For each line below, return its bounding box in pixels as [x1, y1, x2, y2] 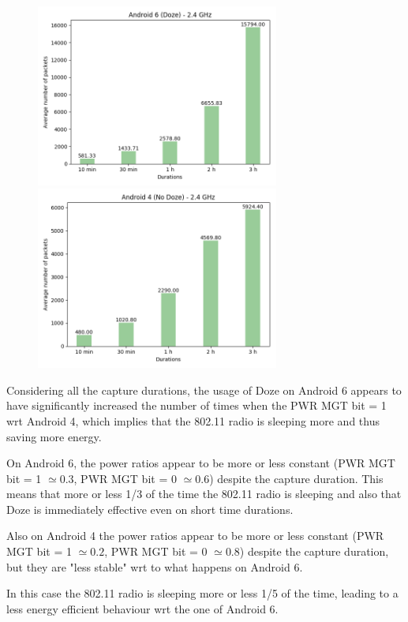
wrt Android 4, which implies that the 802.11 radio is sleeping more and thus [6, 412, 380, 429]
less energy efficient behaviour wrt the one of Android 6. [6, 600, 279, 616]
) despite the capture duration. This [209, 470, 384, 486]
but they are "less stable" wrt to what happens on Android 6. [6, 558, 303, 575]
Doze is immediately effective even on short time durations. [6, 500, 294, 517]
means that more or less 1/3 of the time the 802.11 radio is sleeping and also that [6, 485, 402, 502]
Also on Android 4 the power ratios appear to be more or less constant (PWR [6, 527, 384, 544]
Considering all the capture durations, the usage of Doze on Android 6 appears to [6, 381, 402, 398]
